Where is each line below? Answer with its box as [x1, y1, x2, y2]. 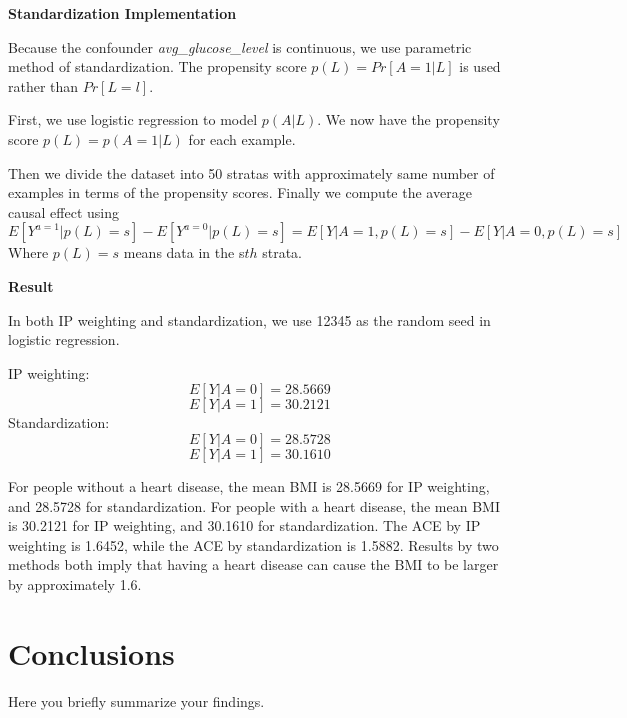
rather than [8, 75, 79, 96]
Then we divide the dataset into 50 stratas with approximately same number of [8, 162, 495, 183]
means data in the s [123, 242, 245, 263]
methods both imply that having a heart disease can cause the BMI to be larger [8, 554, 499, 575]
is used [459, 56, 501, 77]
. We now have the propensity [317, 109, 500, 130]
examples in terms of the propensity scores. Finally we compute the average [8, 182, 472, 203]
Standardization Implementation [8, 3, 237, 23]
